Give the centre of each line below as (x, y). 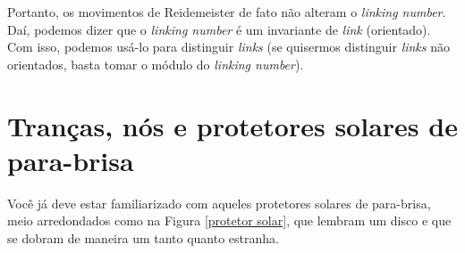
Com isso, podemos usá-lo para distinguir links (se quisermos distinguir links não (228, 47)
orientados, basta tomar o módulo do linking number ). (156, 64)
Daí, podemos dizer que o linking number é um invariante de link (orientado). (219, 29)
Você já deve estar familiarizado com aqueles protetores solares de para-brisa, (219, 203)
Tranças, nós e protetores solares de (232, 125)
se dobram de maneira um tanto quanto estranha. (143, 237)
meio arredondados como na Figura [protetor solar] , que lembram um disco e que (229, 220)
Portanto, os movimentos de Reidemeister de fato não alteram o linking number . (227, 12)
